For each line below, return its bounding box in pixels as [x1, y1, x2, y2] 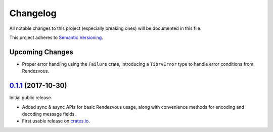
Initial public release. [9, 95, 53, 101]
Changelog [9, 8, 57, 19]
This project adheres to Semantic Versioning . [9, 34, 103, 40]
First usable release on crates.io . [22, 118, 90, 124]
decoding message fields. [22, 111, 76, 117]
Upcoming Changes [9, 48, 73, 56]
